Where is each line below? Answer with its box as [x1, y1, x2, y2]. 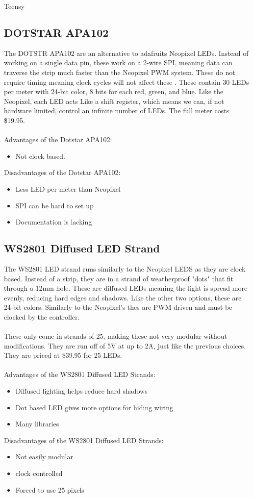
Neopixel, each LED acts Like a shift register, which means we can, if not [4, 96, 225, 106]
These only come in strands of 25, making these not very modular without [4, 331, 228, 341]
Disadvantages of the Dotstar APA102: [4, 167, 121, 177]
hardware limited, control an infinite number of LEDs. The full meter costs [4, 105, 229, 116]
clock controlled [15, 468, 63, 478]
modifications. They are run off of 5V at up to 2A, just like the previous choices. [4, 340, 246, 350]
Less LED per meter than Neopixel [15, 183, 121, 194]
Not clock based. [15, 150, 65, 161]
